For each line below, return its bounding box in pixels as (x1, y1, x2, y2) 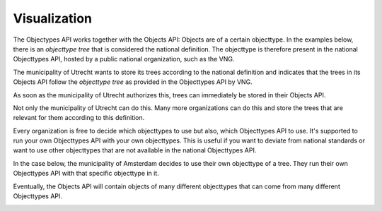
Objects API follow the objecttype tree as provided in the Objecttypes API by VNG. (13, 78, 253, 86)
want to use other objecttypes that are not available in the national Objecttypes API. (13, 146, 257, 155)
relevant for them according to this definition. (13, 114, 145, 122)
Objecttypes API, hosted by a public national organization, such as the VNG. (13, 55, 235, 64)
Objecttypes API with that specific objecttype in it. (13, 169, 159, 178)
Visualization (13, 11, 92, 26)
